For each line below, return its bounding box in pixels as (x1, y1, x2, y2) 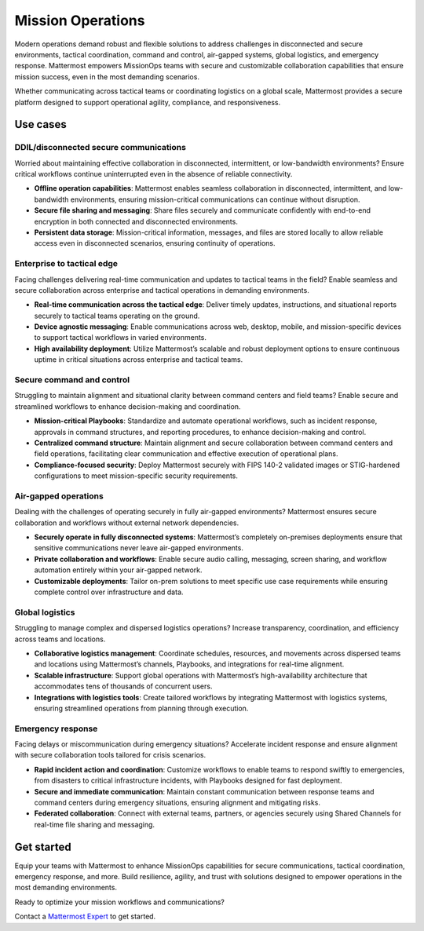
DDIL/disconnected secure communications (14, 142, 186, 153)
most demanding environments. (14, 883, 118, 893)
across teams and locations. (14, 634, 106, 644)
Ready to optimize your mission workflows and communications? (14, 897, 225, 907)
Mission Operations (14, 12, 145, 29)
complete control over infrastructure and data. (34, 587, 184, 597)
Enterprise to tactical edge (14, 258, 118, 269)
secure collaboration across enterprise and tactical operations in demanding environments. (14, 285, 309, 294)
